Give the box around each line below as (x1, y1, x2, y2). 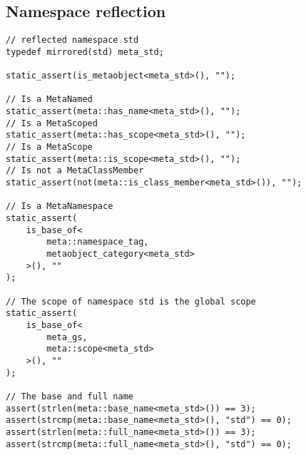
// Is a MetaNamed (6, 94, 93, 105)
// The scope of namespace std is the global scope (6, 296, 256, 307)
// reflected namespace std (6, 35, 139, 46)
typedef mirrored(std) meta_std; (6, 46, 164, 57)
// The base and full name (6, 391, 133, 402)
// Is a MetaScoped (6, 118, 98, 128)
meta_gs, (46, 332, 88, 342)
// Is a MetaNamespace (6, 201, 113, 212)
